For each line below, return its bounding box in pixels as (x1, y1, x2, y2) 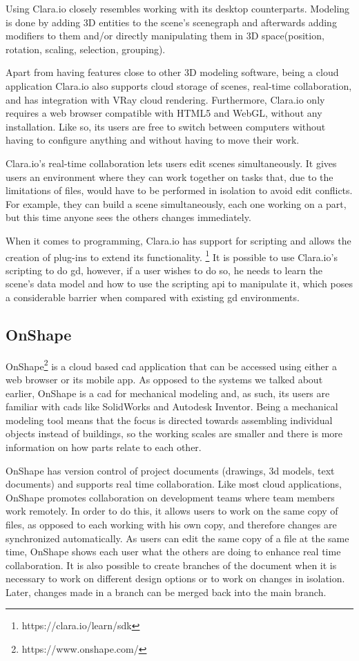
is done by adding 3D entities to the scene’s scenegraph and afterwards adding (6, 15, 337, 29)
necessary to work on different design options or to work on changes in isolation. (6, 571, 345, 586)
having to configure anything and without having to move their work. (6, 133, 300, 147)
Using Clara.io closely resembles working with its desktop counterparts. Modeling (6, 1, 350, 15)
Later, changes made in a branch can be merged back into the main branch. (6, 584, 327, 599)
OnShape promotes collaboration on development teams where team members (6, 490, 335, 504)
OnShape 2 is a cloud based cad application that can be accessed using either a (6, 356, 337, 373)
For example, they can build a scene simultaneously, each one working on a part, (6, 196, 347, 211)
